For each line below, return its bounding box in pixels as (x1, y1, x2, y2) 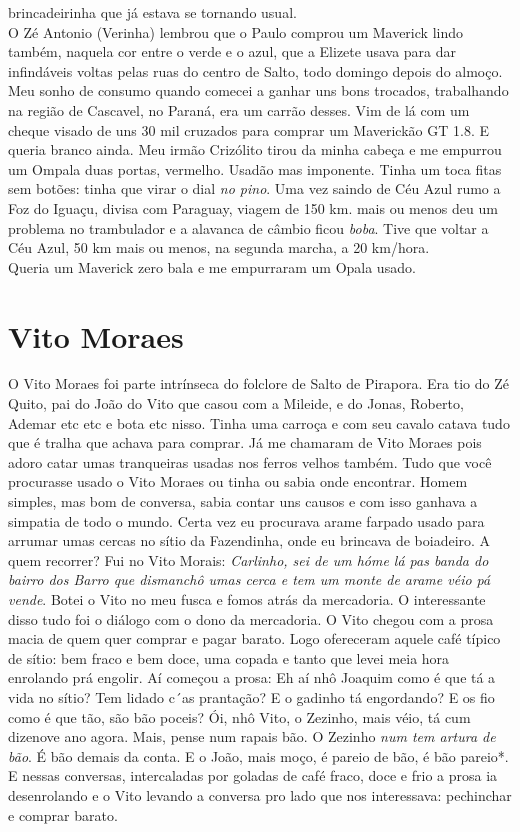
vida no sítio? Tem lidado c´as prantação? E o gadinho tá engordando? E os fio (8, 686, 495, 707)
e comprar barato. (8, 804, 118, 825)
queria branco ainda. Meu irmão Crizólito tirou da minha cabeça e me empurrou (8, 139, 502, 160)
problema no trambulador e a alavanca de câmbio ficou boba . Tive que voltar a (8, 217, 489, 238)
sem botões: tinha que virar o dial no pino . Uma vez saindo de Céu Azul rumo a (8, 178, 501, 199)
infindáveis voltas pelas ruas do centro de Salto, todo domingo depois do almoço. (8, 60, 503, 81)
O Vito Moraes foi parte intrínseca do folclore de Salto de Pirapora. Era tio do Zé (8, 373, 509, 394)
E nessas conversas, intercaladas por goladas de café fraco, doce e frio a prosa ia (8, 765, 498, 786)
